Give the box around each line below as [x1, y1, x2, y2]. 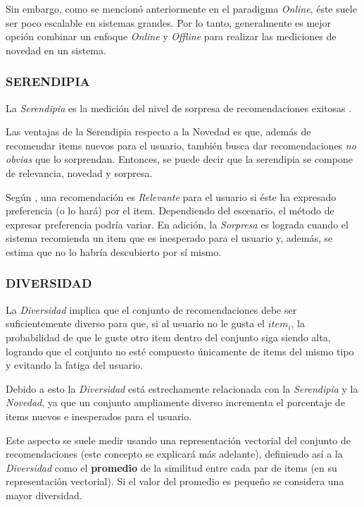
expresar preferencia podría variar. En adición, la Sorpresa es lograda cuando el [6, 216, 349, 231]
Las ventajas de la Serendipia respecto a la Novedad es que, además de [6, 124, 311, 139]
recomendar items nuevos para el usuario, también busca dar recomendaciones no [6, 138, 356, 152]
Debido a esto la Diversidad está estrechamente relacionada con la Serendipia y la [6, 381, 358, 396]
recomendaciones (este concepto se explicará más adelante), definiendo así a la [6, 446, 343, 461]
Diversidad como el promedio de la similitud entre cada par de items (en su [6, 460, 337, 475]
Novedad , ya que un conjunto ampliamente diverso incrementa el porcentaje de [6, 395, 345, 410]
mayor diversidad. [6, 487, 82, 502]
